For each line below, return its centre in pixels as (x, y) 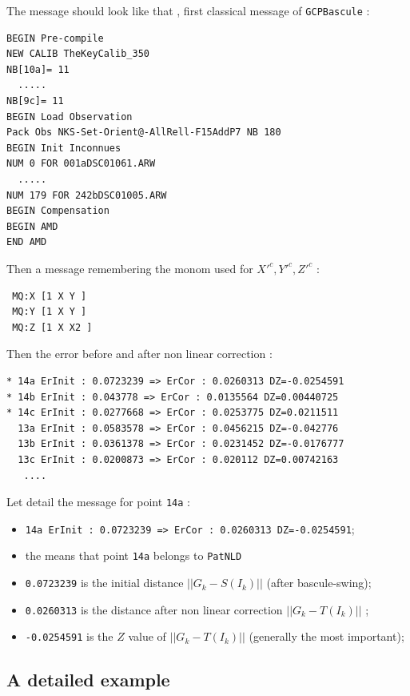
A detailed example (88, 680)
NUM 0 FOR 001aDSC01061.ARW (81, 164)
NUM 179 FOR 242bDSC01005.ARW (87, 195)
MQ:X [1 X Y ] (50, 296)
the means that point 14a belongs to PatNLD (133, 555)
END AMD (27, 242)
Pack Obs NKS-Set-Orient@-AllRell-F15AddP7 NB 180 (144, 133)
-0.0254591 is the (69, 636)
